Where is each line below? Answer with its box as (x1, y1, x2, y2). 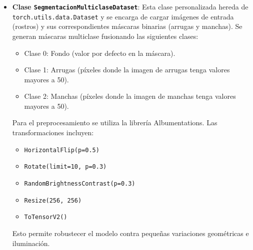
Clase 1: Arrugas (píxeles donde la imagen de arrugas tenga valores (24, 64, 230, 75)
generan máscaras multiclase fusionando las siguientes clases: (12, 30, 198, 41)
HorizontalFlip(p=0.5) (24, 146, 99, 154)
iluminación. (12, 238, 50, 248)
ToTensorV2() (24, 214, 67, 221)
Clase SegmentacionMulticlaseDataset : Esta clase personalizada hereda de (12, 1, 248, 11)
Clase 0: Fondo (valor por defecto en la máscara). (24, 47, 175, 58)
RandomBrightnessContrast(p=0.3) (24, 180, 135, 187)
